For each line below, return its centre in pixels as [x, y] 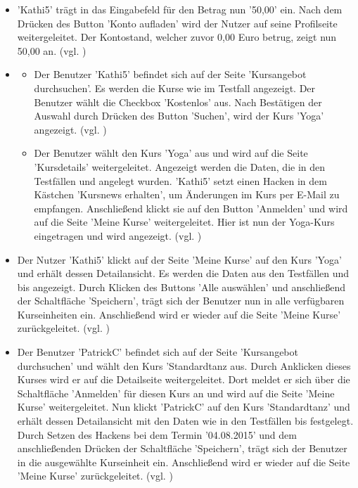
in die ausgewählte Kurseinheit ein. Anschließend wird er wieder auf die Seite [184, 462]
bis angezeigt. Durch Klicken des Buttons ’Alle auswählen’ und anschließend [181, 287]
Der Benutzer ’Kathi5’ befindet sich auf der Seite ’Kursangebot [170, 74]
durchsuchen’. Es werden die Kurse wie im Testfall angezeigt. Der [175, 88]
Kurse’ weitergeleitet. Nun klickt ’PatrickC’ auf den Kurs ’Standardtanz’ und [184, 407]
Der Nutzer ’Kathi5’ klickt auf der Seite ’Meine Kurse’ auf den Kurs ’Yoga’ [179, 259]
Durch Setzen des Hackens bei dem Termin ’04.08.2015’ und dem [157, 434]
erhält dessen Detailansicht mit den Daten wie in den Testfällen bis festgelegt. [185, 421]
